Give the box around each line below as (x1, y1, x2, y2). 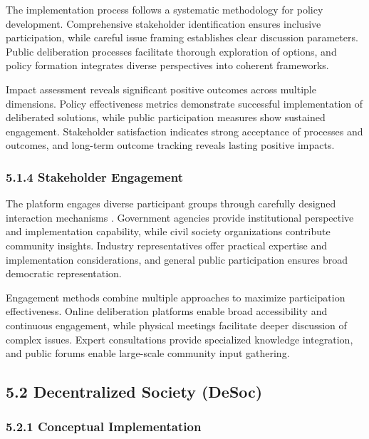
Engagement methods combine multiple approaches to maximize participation (6, 289, 345, 304)
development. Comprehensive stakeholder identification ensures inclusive (6, 16, 321, 31)
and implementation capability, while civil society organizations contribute (6, 224, 331, 239)
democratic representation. (6, 266, 122, 281)
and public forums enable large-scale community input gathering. (6, 346, 290, 361)
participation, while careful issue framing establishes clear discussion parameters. (6, 30, 358, 45)
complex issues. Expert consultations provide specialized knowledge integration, (6, 331, 353, 346)
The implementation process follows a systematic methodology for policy (6, 2, 323, 16)
